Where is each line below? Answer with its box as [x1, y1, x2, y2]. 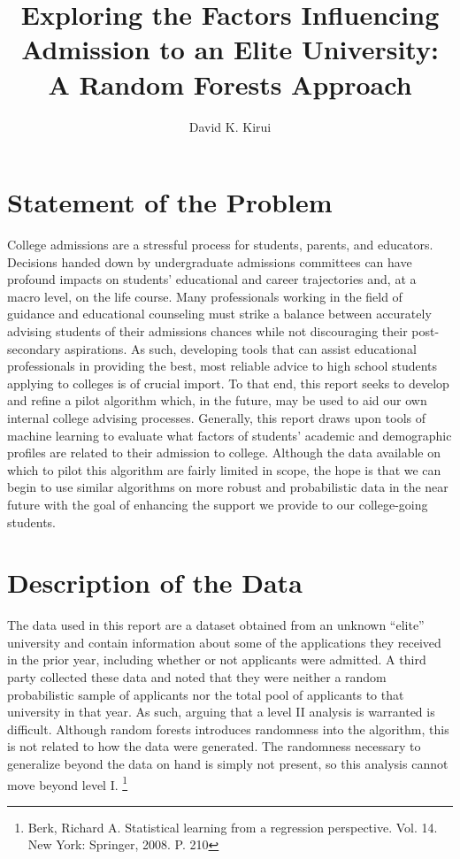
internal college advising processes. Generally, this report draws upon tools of [7, 408, 426, 426]
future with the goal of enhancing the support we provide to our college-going [7, 495, 428, 513]
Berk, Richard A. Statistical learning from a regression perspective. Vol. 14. [27, 817, 438, 836]
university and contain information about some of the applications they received [7, 633, 441, 651]
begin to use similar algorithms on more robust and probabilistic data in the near [7, 478, 448, 496]
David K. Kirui [188, 117, 272, 135]
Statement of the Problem [7, 184, 333, 220]
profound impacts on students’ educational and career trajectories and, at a [7, 270, 417, 288]
